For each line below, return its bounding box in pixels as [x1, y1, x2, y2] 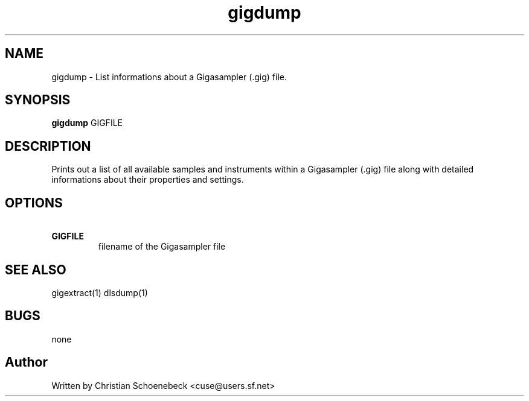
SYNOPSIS [5, 92, 71, 108]
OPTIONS [5, 195, 63, 210]
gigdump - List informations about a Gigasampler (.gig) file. [51, 71, 287, 82]
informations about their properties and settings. [51, 174, 244, 185]
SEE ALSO [5, 262, 66, 277]
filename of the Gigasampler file [98, 241, 226, 252]
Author [5, 355, 48, 370]
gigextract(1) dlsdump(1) [51, 287, 148, 298]
